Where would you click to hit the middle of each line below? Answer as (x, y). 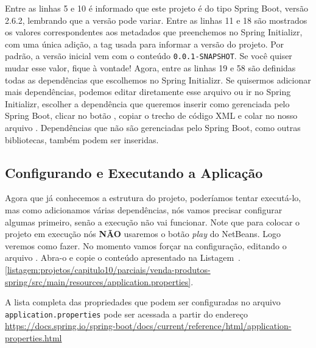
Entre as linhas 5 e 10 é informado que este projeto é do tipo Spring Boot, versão (156, 8)
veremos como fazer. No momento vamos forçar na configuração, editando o (146, 245)
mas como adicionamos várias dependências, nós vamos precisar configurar (144, 209)
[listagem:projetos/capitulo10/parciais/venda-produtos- (108, 269)
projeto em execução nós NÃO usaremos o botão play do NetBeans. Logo (143, 234)
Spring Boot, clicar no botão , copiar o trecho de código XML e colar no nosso (151, 115)
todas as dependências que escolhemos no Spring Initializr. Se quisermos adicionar (158, 80)
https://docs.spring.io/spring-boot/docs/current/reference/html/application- (148, 326)
